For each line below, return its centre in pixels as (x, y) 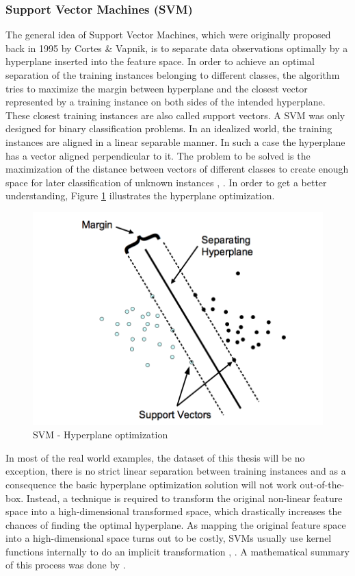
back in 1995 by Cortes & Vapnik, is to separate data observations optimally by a (177, 48)
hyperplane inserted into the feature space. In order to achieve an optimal (160, 61)
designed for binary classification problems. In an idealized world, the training (169, 128)
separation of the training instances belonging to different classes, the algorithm (173, 75)
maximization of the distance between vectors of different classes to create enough (177, 169)
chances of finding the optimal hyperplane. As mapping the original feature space (176, 524)
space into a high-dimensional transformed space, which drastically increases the (174, 511)
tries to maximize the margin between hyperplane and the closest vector (157, 88)
